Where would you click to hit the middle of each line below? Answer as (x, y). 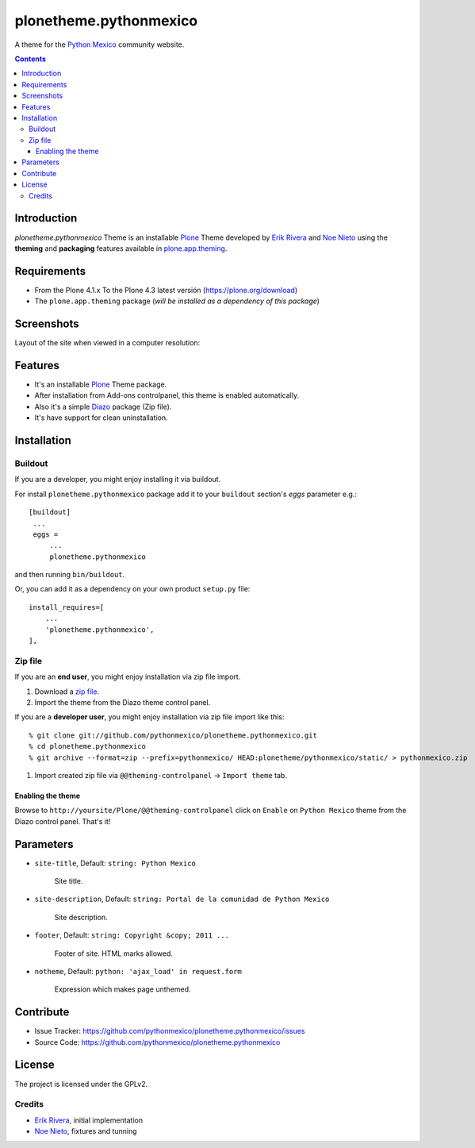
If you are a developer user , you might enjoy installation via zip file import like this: (149, 717)
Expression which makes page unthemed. (123, 989)
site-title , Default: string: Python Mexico (115, 863)
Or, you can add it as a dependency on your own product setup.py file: (132, 589)
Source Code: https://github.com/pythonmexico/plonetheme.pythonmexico (157, 1042)
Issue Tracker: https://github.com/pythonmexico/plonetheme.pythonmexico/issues (170, 1031)
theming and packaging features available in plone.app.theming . (121, 248)
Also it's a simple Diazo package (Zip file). (103, 406)
